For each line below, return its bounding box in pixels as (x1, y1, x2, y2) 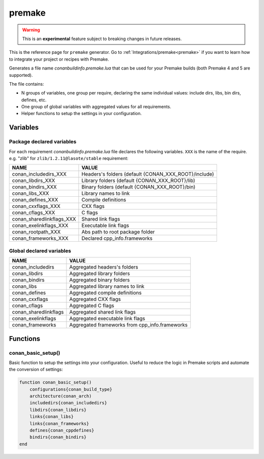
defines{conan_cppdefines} (29, 428, 95, 433)
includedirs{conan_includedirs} (29, 400, 108, 406)
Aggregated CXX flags (69, 296, 121, 303)
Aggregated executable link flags (69, 315, 145, 322)
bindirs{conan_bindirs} (29, 435, 87, 440)
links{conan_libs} (29, 414, 74, 419)
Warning (22, 27, 40, 33)
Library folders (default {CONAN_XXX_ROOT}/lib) (81, 177, 196, 184)
